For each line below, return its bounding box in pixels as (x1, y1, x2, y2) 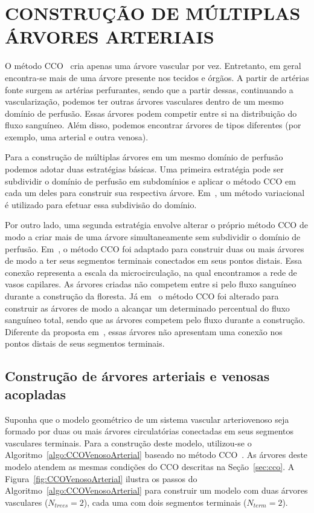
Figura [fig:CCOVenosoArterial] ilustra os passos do (5, 472, 197, 485)
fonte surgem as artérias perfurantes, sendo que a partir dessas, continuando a (5, 83, 293, 96)
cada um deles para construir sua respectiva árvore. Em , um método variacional (5, 186, 305, 199)
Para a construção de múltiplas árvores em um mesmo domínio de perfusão (5, 151, 283, 163)
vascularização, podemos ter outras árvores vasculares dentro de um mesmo (5, 95, 284, 108)
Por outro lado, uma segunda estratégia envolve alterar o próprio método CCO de (5, 218, 308, 231)
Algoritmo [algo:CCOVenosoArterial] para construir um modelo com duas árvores (5, 484, 308, 497)
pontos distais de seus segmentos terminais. (5, 337, 165, 350)
